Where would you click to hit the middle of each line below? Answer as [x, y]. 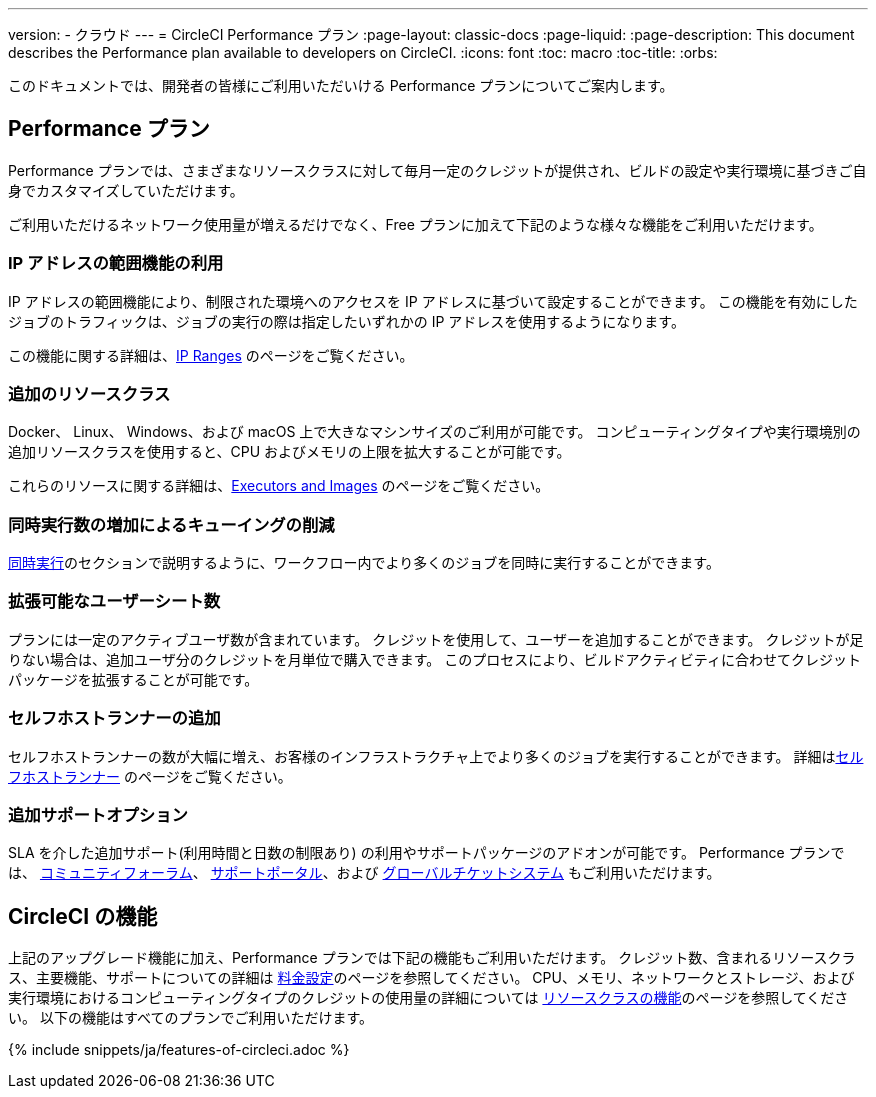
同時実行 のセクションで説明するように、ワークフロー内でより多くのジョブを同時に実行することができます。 [364, 563]
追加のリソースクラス [89, 393]
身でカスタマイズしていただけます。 [126, 190]
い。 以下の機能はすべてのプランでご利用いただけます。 [190, 1018]
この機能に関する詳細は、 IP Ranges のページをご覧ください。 [211, 355]
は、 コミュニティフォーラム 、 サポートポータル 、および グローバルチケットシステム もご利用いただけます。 [364, 873]
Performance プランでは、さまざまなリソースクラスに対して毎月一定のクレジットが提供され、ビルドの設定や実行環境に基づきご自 [437, 170]
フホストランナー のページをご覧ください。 [150, 776]
